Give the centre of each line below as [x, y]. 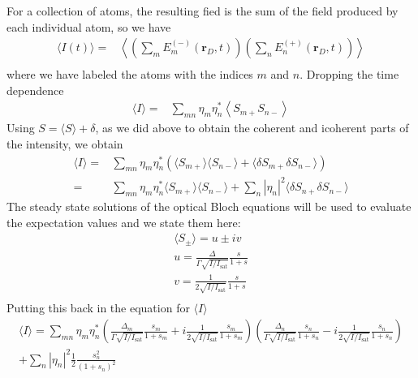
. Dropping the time [349, 74]
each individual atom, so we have [89, 26]
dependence [35, 90]
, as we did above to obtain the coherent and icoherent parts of [252, 128]
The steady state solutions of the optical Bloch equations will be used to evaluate [209, 206]
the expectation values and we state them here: [124, 222]
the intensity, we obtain [65, 144]
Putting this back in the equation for [98, 308]
